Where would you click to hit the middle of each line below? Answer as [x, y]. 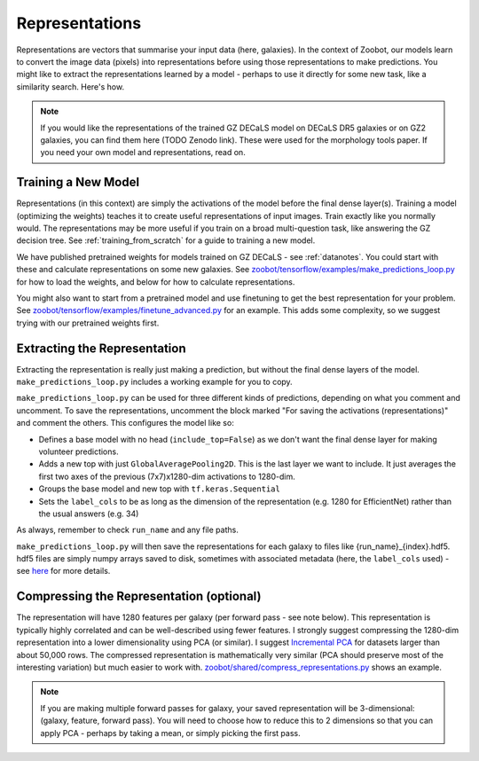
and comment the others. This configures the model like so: [125, 423]
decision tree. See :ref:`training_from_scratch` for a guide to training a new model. [166, 240]
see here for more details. [63, 571]
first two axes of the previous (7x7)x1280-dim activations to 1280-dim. [167, 476]
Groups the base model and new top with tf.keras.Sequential [160, 489]
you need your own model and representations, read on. [143, 153]
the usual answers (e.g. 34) [89, 514]
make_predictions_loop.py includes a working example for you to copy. [154, 382]
